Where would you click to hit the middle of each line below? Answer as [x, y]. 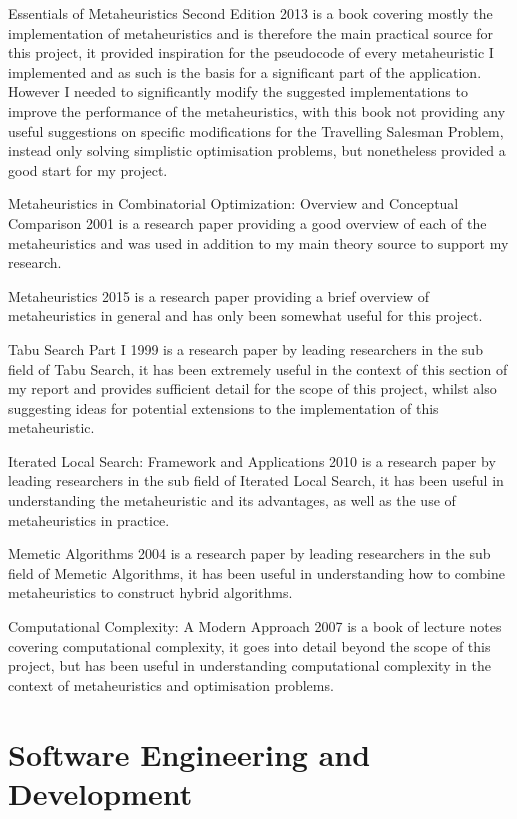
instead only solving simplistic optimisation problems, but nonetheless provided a [257, 150]
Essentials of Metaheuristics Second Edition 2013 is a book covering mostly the [250, 13]
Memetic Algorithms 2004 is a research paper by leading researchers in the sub [249, 553]
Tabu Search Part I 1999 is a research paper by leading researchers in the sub [245, 348]
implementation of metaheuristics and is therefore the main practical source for [251, 32]
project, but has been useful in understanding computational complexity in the [249, 665]
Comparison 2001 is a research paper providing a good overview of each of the [247, 222]
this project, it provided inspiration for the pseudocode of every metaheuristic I [251, 52]
